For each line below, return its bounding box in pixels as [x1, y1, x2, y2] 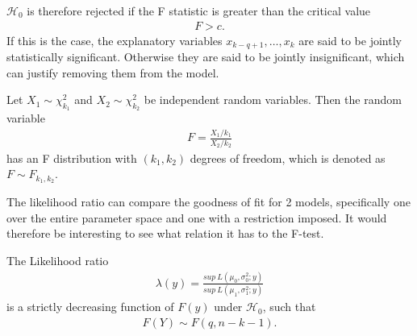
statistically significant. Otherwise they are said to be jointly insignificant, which [6, 48, 405, 65]
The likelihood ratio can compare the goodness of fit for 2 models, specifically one [6, 193, 411, 210]
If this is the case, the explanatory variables [6, 31, 223, 48]
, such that [262, 298, 316, 315]
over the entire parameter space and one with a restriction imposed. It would [6, 209, 387, 226]
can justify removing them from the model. [6, 64, 219, 81]
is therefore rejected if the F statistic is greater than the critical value [27, 2, 371, 19]
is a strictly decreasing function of [6, 298, 174, 315]
